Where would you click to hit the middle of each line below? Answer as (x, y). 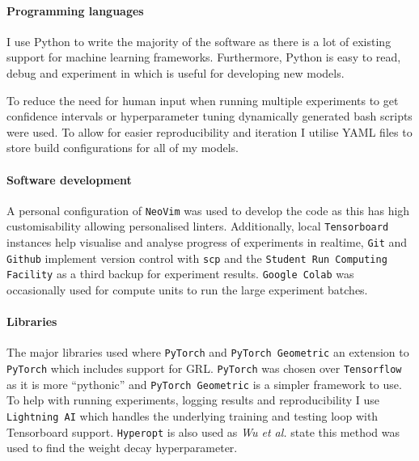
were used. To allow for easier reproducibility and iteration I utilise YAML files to (209, 131)
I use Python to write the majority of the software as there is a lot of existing (199, 41)
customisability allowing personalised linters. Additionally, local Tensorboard (198, 226)
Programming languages (75, 10)
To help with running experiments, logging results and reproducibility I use (193, 400)
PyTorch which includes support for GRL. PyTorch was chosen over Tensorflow (204, 368)
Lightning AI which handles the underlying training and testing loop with (193, 415)
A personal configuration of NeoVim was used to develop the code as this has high (208, 210)
